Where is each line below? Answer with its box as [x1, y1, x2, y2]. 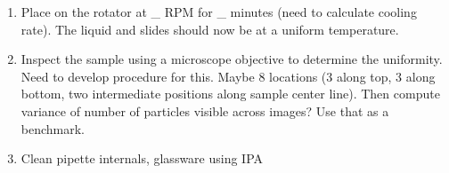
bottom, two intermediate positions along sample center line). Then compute [20, 84, 440, 103]
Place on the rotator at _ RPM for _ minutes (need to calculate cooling [20, 3, 417, 20]
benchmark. [20, 119, 86, 138]
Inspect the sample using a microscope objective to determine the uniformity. [20, 50, 443, 68]
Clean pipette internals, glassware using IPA [20, 149, 264, 168]
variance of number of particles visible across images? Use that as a [20, 101, 389, 120]
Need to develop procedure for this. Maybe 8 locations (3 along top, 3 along [20, 67, 436, 85]
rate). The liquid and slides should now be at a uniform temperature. [20, 20, 399, 38]
